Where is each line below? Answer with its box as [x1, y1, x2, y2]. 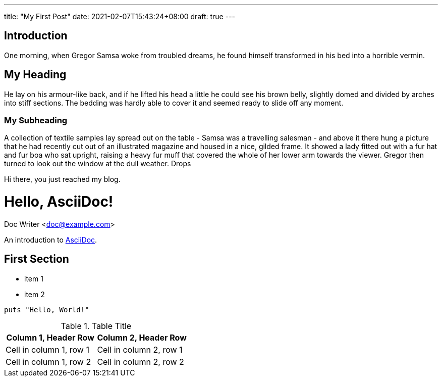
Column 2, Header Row [97, 332, 187, 343]
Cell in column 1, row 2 [6, 356, 91, 367]
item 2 [24, 290, 45, 299]
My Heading [4, 68, 67, 81]
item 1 [24, 274, 43, 283]
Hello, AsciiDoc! [4, 193, 114, 211]
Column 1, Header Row [6, 332, 94, 343]
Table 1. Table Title [61, 320, 132, 331]
